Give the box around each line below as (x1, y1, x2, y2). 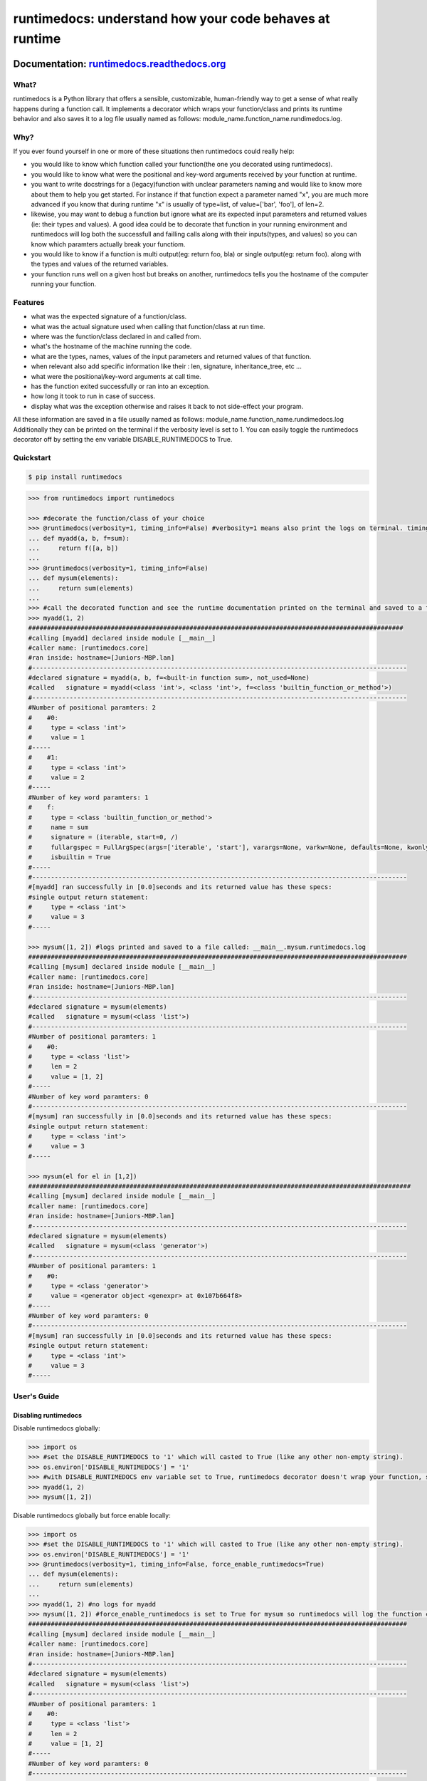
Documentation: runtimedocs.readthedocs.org (13, 58, 226, 70)
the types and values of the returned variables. (31, 260, 169, 269)
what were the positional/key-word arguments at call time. (31, 372, 202, 380)
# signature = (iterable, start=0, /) (28, 834, 179, 841)
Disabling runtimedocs (13, 1411, 82, 1419)
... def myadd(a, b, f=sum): (28, 534, 130, 542)
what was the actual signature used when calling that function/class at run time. (31, 322, 265, 331)
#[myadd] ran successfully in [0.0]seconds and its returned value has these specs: (28, 883, 332, 891)
